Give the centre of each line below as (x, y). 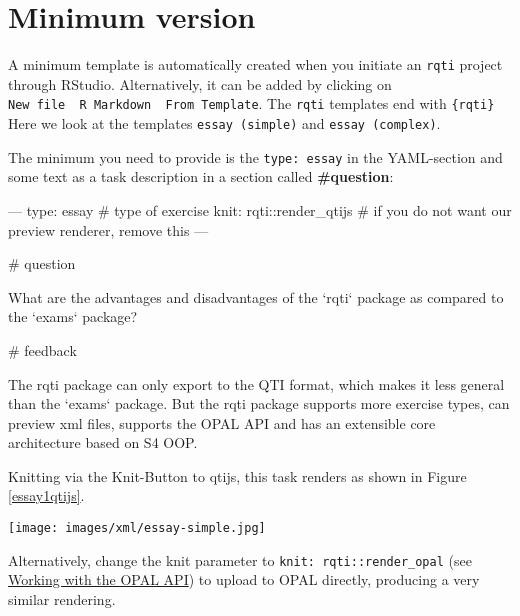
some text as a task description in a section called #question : (201, 176)
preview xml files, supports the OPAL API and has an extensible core (222, 422)
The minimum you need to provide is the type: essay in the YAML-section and (255, 156)
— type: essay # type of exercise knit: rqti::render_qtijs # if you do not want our (260, 209)
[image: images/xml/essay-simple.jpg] (137, 528)
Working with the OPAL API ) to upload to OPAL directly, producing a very (244, 579)
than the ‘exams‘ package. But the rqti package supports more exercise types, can (259, 403)
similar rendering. (62, 598)
